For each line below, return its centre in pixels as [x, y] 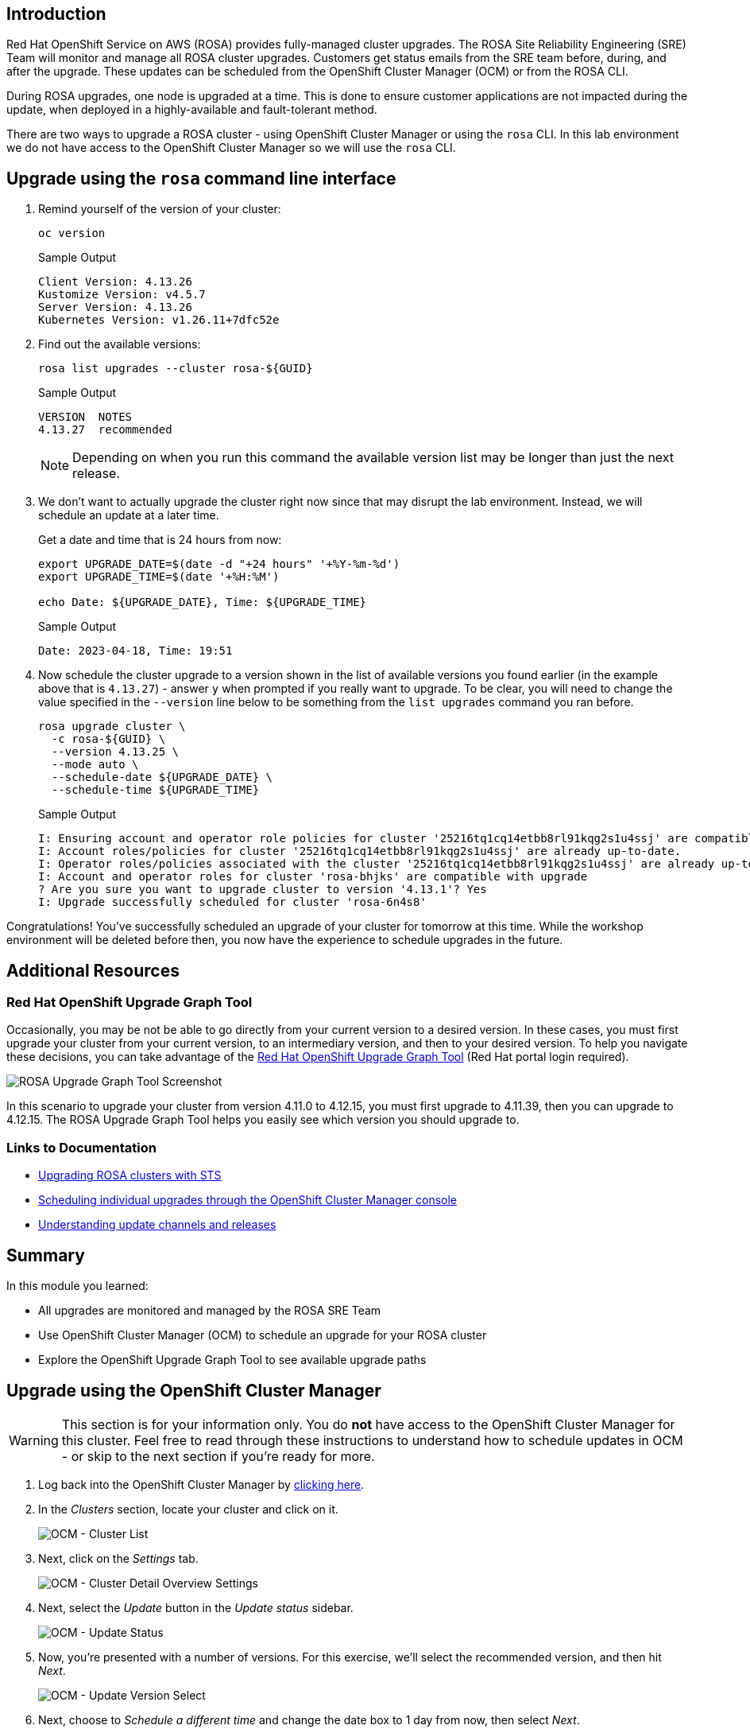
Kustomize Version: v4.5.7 [122, 295]
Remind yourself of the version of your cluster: [160, 209]
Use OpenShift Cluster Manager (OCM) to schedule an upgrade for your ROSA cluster [263, 1335]
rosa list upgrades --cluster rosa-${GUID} [176, 369]
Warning [34, 1440]
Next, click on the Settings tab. [118, 1558]
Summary [46, 1255]
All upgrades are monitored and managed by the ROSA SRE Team [210, 1311]
